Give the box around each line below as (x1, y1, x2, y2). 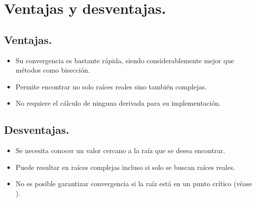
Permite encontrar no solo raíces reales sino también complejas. (15, 81, 207, 91)
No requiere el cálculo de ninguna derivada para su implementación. (15, 98, 221, 108)
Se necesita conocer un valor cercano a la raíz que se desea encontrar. (15, 145, 225, 156)
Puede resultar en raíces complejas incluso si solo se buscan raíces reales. (15, 162, 235, 172)
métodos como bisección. (15, 65, 90, 75)
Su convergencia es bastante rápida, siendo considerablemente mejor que (15, 55, 234, 65)
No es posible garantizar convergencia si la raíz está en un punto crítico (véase (15, 178, 253, 189)
